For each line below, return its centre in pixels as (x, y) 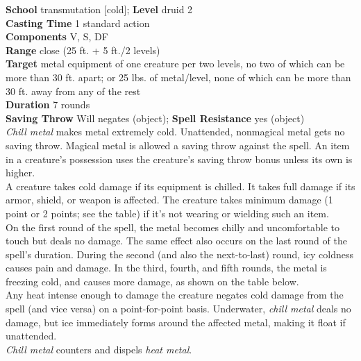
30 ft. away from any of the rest (73, 91)
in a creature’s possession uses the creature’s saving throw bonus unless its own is (179, 159)
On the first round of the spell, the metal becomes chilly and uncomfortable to (173, 227)
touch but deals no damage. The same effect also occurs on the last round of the (176, 241)
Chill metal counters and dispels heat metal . (99, 349)
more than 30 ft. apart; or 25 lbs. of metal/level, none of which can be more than (178, 77)
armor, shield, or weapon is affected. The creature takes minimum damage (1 (169, 200)
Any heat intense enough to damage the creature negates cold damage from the (175, 295)
